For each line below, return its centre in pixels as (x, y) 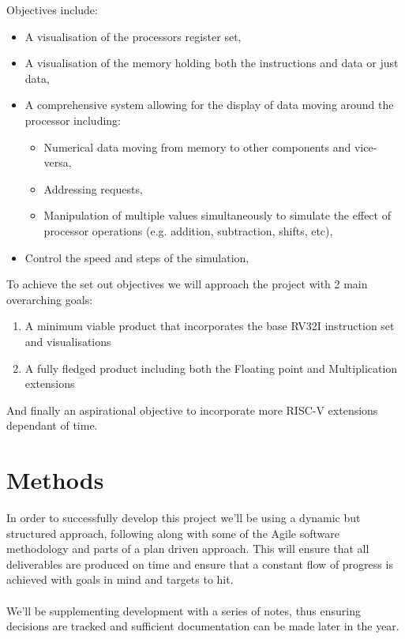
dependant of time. (52, 425)
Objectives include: (52, 9)
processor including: (73, 120)
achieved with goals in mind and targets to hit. (120, 579)
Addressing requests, (93, 188)
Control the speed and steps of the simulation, (137, 257)
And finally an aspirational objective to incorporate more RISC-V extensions (192, 410)
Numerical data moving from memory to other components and (197, 147)
